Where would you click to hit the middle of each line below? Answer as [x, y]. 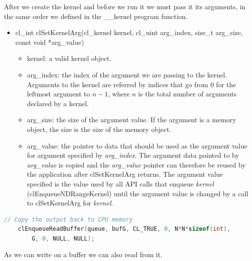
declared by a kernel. [58, 103]
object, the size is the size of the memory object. [99, 129]
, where [119, 94]
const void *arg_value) [50, 42]
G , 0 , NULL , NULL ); [63, 238]
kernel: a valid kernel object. [69, 58]
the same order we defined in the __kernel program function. [96, 16]
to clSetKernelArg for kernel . [70, 203]
